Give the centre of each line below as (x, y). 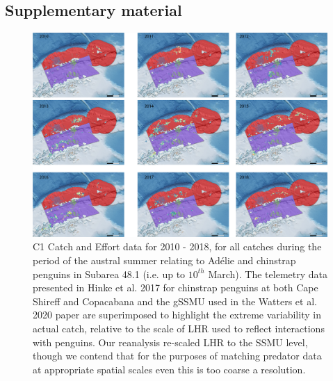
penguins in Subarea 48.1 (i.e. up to (109, 274)
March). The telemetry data (268, 274)
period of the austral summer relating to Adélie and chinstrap (164, 260)
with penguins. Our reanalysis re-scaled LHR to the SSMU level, (170, 342)
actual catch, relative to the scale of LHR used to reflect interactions (179, 328)
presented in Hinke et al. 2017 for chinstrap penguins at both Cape (176, 287)
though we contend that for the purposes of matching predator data (177, 356)
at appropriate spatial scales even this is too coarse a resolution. (169, 369)
